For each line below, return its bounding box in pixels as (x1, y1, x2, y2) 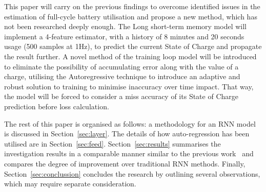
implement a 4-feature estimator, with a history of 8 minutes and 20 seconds (4, 31, 244, 41)
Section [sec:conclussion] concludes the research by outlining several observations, (4, 168, 260, 179)
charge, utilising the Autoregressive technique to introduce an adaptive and (4, 71, 240, 82)
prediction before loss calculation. (4, 101, 109, 111)
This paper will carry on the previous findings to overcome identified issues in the (4, 1, 260, 11)
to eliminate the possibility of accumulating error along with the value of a (4, 61, 239, 71)
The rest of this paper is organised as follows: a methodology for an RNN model (4, 118, 256, 129)
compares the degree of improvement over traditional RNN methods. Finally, (4, 158, 245, 169)
